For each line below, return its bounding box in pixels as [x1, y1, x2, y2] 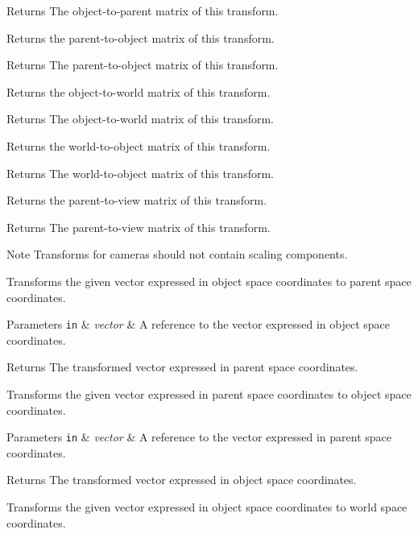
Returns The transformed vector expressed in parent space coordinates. [6, 358, 358, 375]
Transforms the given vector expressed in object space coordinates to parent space [6, 272, 412, 289]
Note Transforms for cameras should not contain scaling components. [6, 246, 348, 263]
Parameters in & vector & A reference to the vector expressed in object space [6, 316, 391, 333]
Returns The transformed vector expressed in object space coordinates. [6, 471, 357, 488]
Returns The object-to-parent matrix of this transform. [6, 2, 279, 19]
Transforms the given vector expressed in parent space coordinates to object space [6, 385, 412, 402]
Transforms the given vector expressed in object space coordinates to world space [6, 499, 408, 515]
